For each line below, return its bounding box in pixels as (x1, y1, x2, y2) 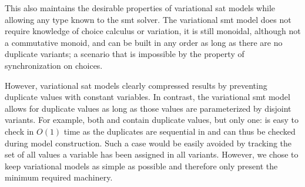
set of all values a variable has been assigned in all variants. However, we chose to (5, 148, 299, 161)
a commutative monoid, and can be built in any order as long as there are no (5, 36, 283, 48)
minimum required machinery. (5, 171, 113, 183)
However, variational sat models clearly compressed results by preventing (5, 79, 267, 91)
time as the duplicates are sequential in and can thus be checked (63, 125, 296, 137)
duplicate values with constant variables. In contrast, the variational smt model (5, 91, 290, 103)
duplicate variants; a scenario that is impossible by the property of (5, 48, 244, 60)
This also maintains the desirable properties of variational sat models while (5, 2, 275, 14)
